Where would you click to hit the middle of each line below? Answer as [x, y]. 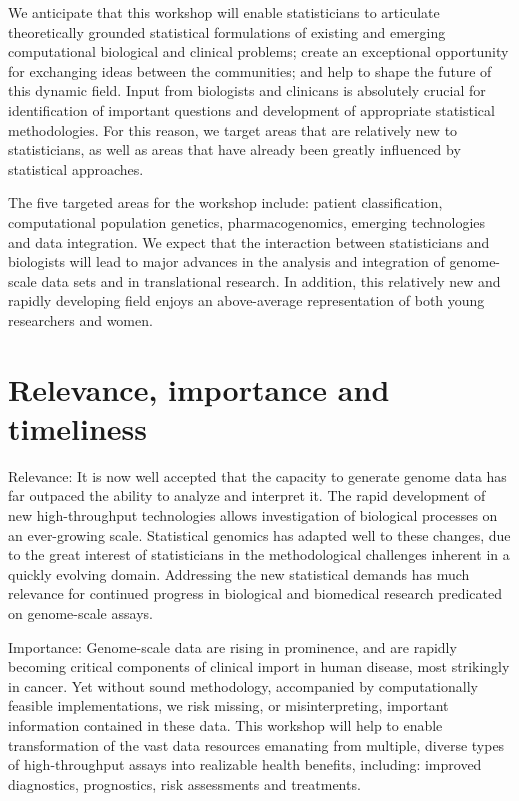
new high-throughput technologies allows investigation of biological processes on [253, 515]
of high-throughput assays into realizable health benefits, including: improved [245, 764]
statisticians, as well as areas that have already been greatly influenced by [234, 149]
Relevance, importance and [199, 388]
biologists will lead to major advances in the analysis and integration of [226, 261]
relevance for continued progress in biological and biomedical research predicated [255, 593]
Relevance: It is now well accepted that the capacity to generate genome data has [257, 475]
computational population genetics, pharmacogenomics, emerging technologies [247, 221]
